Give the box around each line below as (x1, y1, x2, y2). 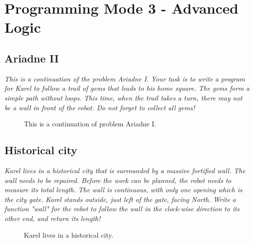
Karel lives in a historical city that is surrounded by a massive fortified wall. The (4, 165, 246, 175)
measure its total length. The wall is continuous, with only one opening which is (4, 184, 242, 195)
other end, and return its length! (4, 213, 100, 223)
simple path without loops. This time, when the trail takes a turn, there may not (4, 92, 243, 102)
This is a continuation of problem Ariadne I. (24, 119, 156, 129)
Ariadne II (4, 50, 59, 65)
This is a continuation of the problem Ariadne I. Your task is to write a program (4, 73, 245, 83)
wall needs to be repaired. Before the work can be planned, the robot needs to (4, 175, 232, 185)
